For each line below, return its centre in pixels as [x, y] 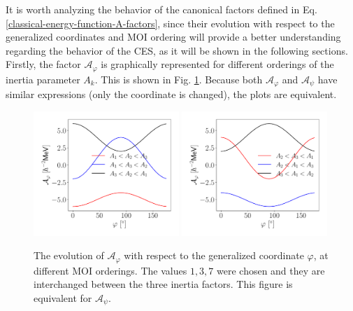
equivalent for [63, 298]
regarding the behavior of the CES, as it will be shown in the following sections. [177, 50]
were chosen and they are [271, 270]
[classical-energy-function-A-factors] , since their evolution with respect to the [170, 23]
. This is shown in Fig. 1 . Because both [179, 79]
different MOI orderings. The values [110, 270]
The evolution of [69, 255]
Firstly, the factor [43, 64]
